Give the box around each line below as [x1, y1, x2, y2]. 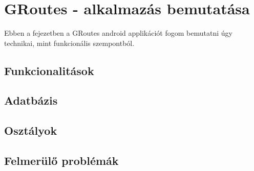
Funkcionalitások [4, 62, 94, 78]
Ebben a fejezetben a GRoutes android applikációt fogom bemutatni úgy [4, 28, 232, 38]
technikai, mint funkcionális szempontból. [4, 37, 135, 48]
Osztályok [4, 123, 57, 138]
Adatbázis [4, 92, 58, 108]
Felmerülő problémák [4, 153, 119, 168]
